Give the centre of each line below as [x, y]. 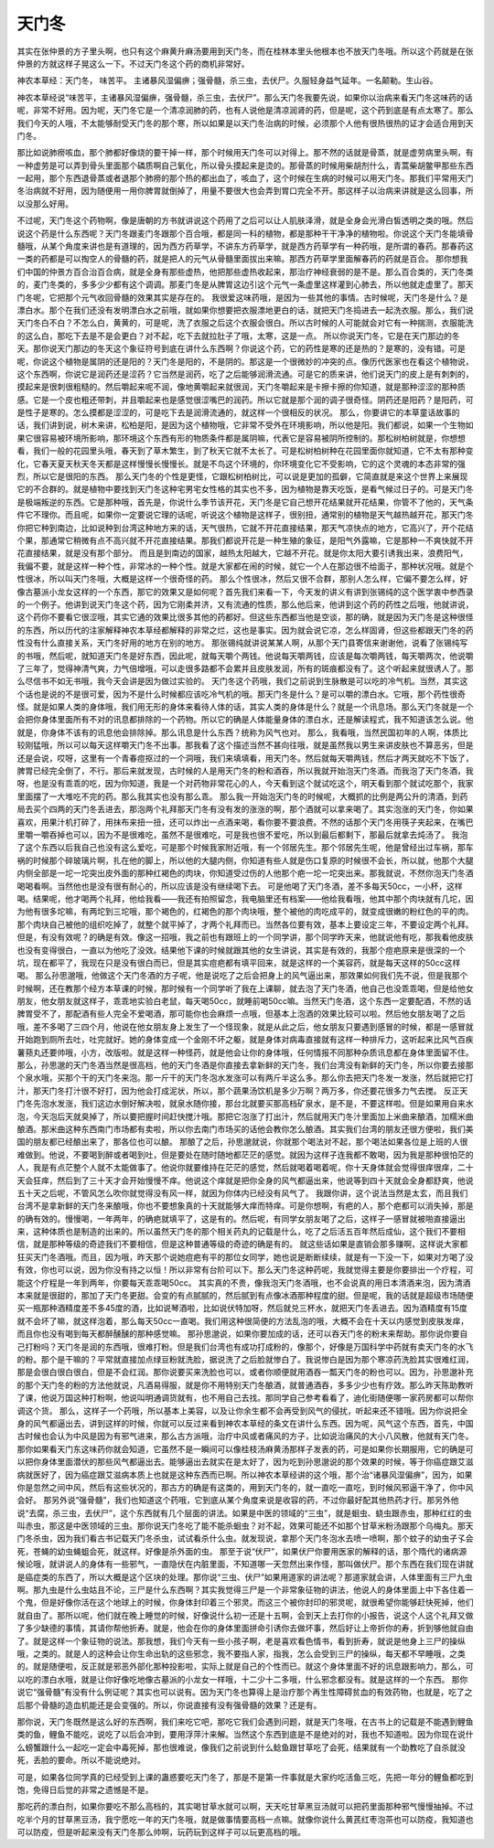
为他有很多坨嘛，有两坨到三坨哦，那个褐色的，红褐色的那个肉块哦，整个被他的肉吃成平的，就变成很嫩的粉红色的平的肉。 [245, 912]
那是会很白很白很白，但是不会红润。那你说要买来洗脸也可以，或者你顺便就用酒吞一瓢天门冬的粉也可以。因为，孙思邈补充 [245, 1373]
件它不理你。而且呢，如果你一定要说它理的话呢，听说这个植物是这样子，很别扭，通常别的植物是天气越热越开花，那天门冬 [245, 515]
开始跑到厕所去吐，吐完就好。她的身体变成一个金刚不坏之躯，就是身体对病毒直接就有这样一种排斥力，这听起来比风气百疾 [245, 1040]
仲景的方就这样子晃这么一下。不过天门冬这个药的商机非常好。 [133, 63]
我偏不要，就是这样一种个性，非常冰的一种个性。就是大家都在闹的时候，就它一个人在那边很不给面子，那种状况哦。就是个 [245, 566]
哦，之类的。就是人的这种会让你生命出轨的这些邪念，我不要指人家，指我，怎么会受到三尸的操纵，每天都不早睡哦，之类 [241, 1653]
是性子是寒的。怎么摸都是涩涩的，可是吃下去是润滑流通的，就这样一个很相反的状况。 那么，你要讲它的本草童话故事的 [238, 412]
